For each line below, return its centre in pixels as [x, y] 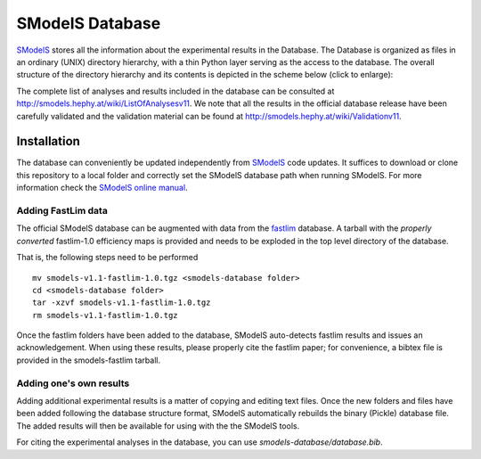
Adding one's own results [73, 383]
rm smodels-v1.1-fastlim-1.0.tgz [105, 315]
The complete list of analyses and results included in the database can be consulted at [175, 91]
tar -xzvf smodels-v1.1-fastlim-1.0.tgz [122, 303]
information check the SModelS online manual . [102, 188]
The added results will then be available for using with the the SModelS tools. [158, 426]
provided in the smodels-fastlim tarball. [88, 360]
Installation [48, 141]
